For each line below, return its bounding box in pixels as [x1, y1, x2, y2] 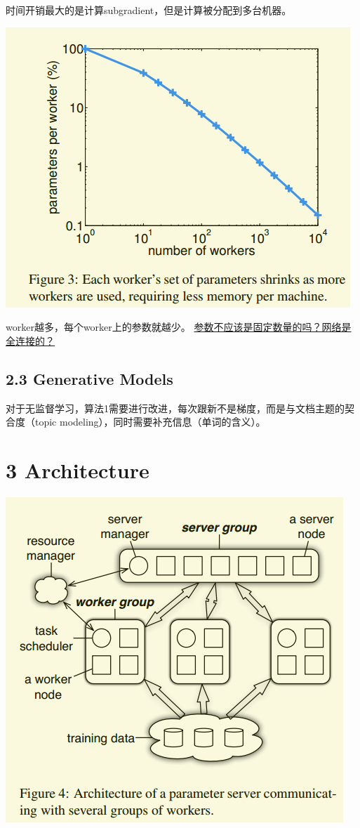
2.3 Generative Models [6, 367, 173, 389]
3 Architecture [6, 455, 149, 484]
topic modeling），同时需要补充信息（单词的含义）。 [34, 414, 266, 429]
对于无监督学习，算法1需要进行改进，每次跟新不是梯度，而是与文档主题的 [6, 400, 345, 415]
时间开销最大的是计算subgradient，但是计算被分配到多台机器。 [6, 3, 292, 17]
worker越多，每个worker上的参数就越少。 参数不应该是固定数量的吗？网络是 [6, 320, 352, 334]
